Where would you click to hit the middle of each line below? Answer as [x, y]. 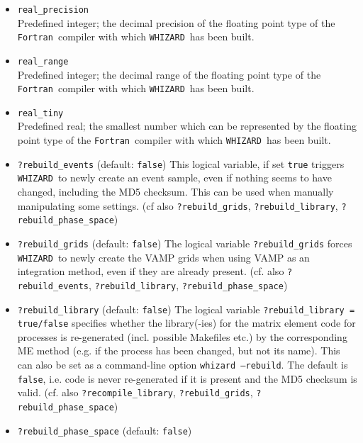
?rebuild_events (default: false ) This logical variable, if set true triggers [181, 163]
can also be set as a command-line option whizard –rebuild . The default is [183, 365]
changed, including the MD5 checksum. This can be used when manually [175, 192]
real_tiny [40, 113]
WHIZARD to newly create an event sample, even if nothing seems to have [174, 178]
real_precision [53, 10]
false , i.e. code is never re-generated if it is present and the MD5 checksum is [187, 378]
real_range [43, 61]
